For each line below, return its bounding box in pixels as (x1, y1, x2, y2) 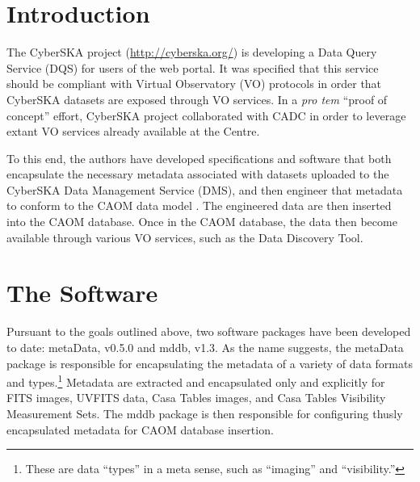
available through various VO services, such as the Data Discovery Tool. (6, 228, 363, 245)
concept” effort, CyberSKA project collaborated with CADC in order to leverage (6, 107, 406, 124)
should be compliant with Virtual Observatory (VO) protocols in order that (6, 75, 382, 92)
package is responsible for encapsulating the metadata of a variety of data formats (6, 354, 413, 371)
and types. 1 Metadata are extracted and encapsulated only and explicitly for (6, 371, 385, 390)
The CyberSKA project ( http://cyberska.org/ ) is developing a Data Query (6, 44, 377, 61)
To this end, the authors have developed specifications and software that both (6, 149, 392, 166)
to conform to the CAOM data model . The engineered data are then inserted (6, 197, 392, 214)
